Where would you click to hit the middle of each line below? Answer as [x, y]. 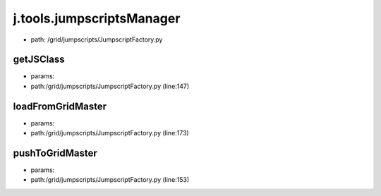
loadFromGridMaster [60, 106]
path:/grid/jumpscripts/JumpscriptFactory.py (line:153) [110, 180]
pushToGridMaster [55, 153]
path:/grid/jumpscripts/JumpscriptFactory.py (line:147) [110, 86]
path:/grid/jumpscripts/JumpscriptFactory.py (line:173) [110, 133]
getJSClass [39, 60]
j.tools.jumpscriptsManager [97, 18]
